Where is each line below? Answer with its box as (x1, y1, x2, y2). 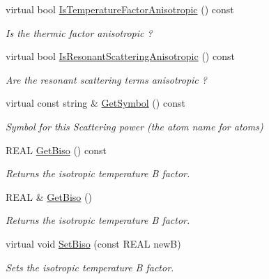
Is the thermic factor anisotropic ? (6, 25, 153, 40)
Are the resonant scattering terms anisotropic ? (6, 72, 207, 86)
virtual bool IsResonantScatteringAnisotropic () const (6, 49, 235, 63)
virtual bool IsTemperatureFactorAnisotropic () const (6, 2, 234, 16)
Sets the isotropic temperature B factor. (6, 259, 174, 274)
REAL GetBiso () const (6, 142, 107, 157)
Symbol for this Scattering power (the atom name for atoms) (6, 119, 263, 133)
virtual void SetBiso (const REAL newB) (6, 236, 181, 250)
